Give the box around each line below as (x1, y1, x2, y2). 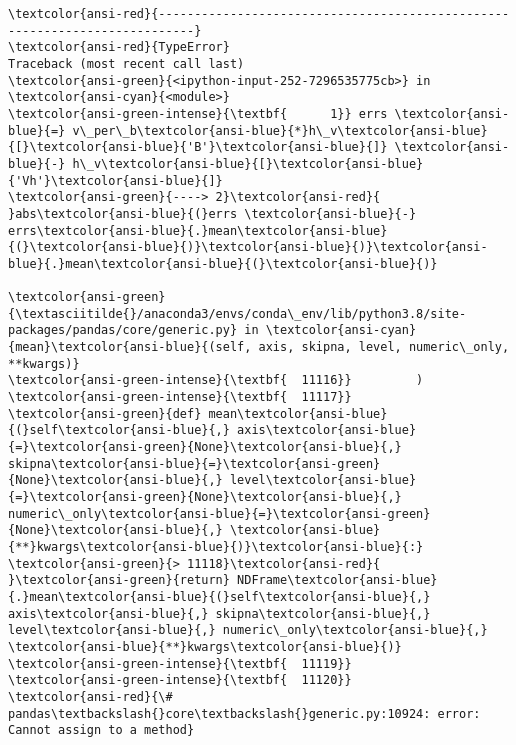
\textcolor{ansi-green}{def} (8, 406, 202, 421)
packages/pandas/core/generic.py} (8, 323, 238, 338)
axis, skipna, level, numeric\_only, (258, 340, 510, 355)
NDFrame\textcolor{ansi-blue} (237, 573, 438, 588)
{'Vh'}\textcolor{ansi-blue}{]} (8, 173, 223, 188)
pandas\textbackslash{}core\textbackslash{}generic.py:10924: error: (8, 706, 481, 721)
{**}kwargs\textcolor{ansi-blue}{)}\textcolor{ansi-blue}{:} (8, 540, 424, 554)
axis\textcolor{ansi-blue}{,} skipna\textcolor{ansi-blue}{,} (8, 606, 431, 621)
